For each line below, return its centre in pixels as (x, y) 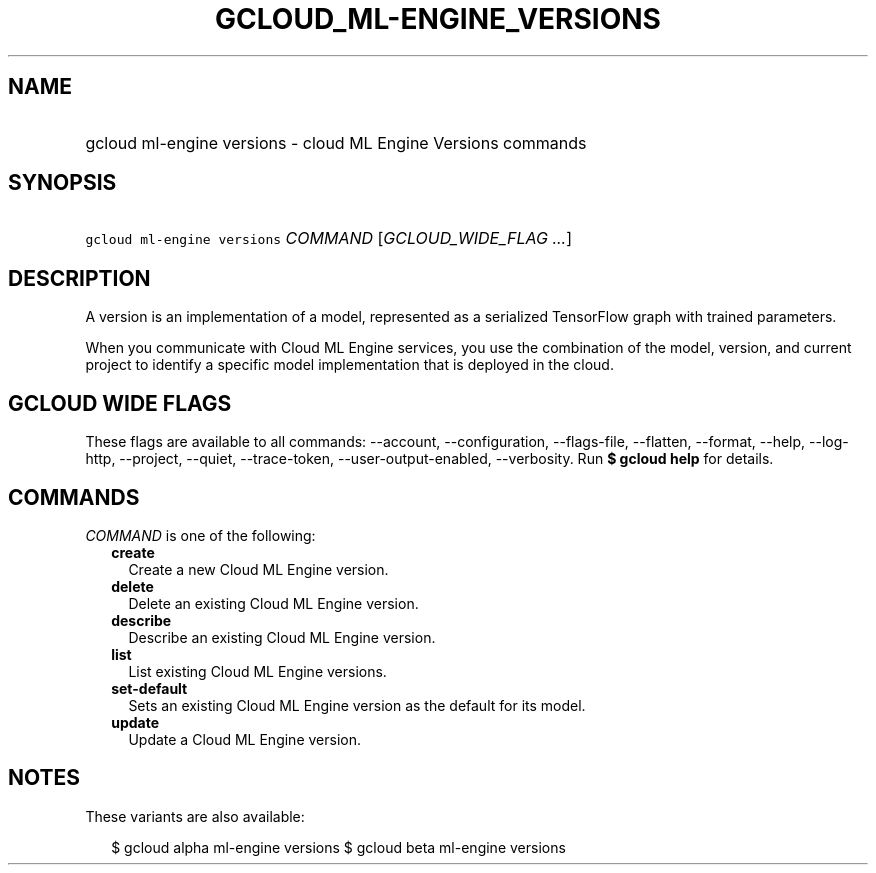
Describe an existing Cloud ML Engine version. (282, 637)
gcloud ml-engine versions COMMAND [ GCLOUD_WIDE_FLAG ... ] (329, 238)
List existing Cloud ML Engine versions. (257, 671)
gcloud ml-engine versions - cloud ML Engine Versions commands (336, 142)
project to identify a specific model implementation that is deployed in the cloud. (349, 365)
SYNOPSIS (62, 183)
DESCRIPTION (79, 278)
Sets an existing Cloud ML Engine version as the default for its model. (357, 705)
